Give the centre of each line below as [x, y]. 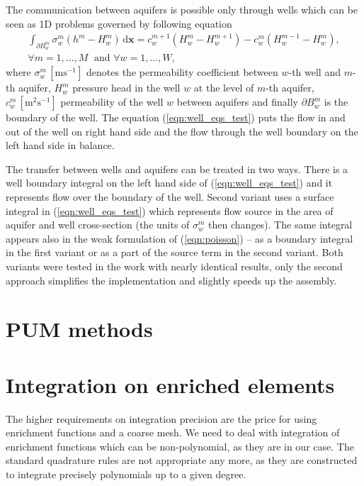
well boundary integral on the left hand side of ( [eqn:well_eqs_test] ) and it [169, 183]
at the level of [224, 88]
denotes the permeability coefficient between [182, 72]
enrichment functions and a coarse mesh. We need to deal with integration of [173, 432]
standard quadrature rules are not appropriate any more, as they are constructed [182, 460]
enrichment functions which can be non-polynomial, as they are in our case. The [180, 446]
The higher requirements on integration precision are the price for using [161, 418]
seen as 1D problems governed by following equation [119, 23]
